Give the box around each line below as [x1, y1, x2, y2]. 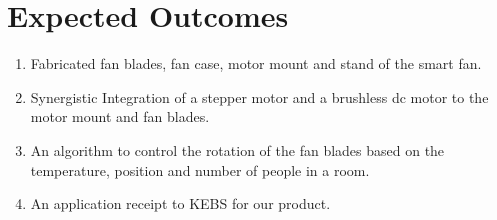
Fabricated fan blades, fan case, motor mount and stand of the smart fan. [30, 53, 482, 74]
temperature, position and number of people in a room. [30, 159, 370, 180]
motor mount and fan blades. [30, 106, 210, 127]
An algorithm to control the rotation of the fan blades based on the [30, 139, 445, 160]
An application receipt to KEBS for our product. [30, 193, 331, 214]
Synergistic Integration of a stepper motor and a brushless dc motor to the [30, 86, 489, 107]
